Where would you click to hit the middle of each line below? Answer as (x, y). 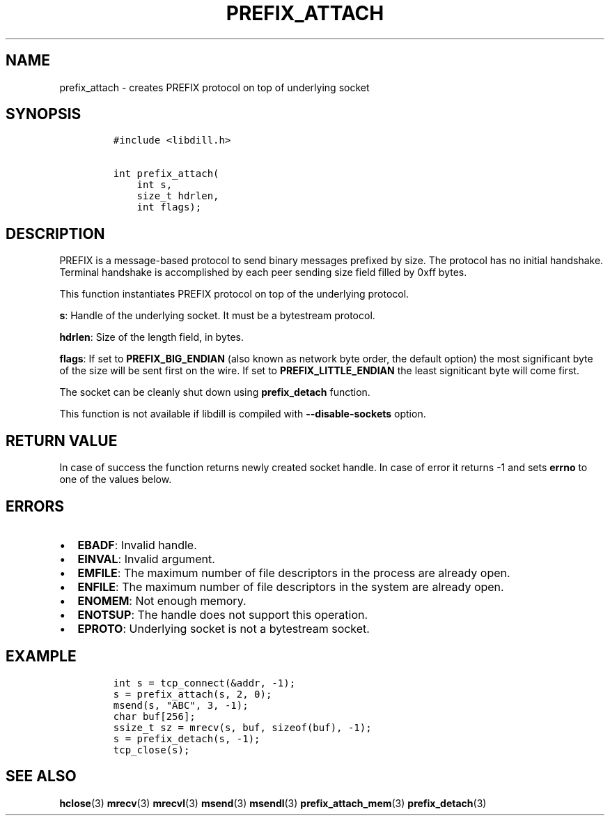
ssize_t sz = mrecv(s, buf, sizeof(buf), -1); (242, 727)
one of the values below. (116, 479)
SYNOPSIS (44, 114)
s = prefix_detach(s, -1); (187, 738)
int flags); (169, 207)
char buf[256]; (154, 716)
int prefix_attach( (166, 174)
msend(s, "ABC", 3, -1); (181, 705)
